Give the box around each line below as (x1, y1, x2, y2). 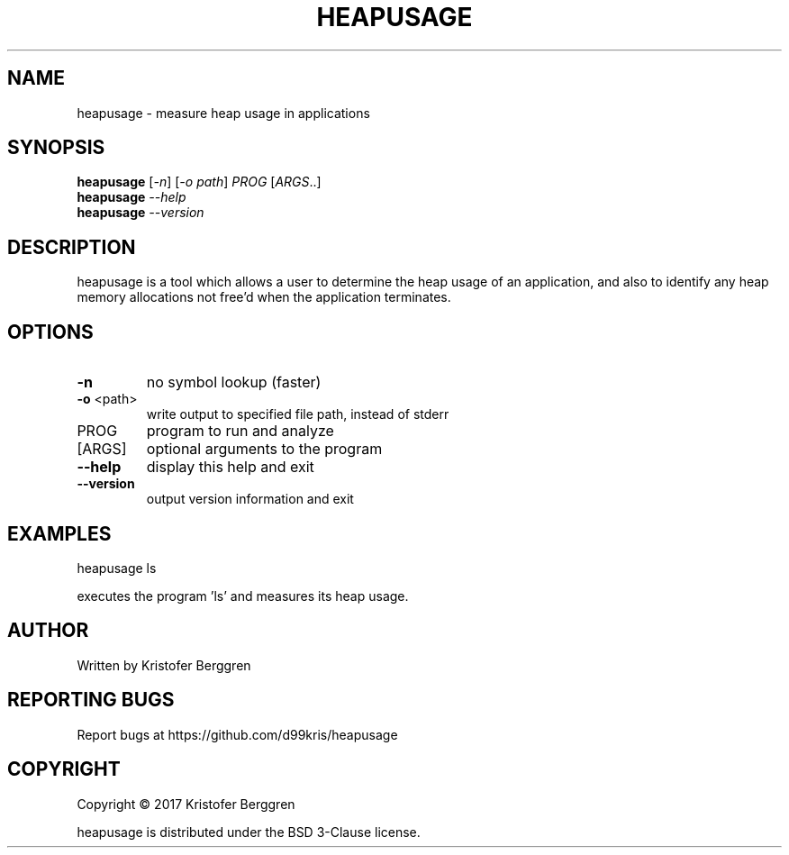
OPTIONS (7, 320, 94, 343)
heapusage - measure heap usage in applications (77, 105, 370, 121)
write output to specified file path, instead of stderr (146, 406, 449, 423)
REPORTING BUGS (7, 688, 175, 712)
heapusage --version (77, 205, 204, 221)
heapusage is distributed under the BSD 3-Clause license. (77, 823, 421, 840)
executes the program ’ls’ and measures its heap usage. (77, 587, 409, 604)
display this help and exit (146, 458, 314, 477)
